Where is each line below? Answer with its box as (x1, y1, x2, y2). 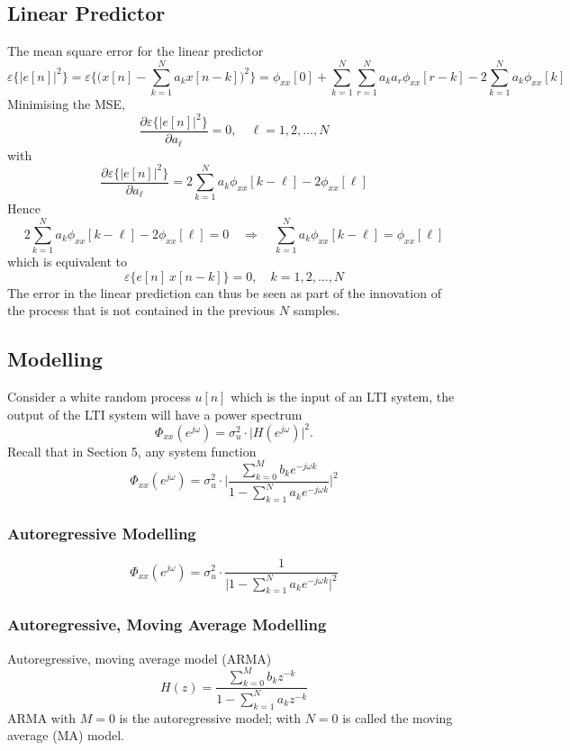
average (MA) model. (7, 726, 124, 745)
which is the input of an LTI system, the (231, 387, 455, 406)
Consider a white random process (7, 387, 191, 406)
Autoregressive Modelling (7, 521, 196, 544)
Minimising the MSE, (7, 94, 125, 113)
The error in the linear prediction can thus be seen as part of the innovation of (7, 283, 441, 302)
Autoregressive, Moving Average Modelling (7, 613, 327, 636)
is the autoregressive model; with (119, 708, 301, 727)
